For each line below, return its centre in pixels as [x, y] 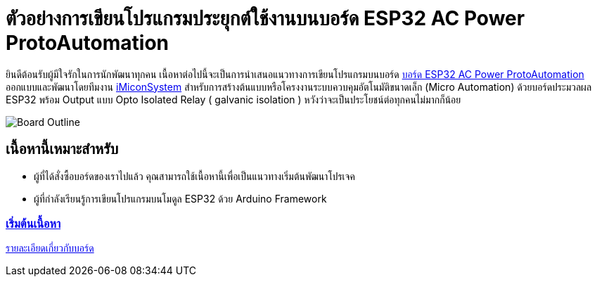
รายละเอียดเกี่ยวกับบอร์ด [50, 248]
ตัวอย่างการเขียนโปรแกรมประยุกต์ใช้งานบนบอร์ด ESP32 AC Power [265, 18]
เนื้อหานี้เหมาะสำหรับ [62, 149]
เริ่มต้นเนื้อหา [33, 223]
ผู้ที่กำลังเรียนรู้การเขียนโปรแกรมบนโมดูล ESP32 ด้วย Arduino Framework [180, 198]
